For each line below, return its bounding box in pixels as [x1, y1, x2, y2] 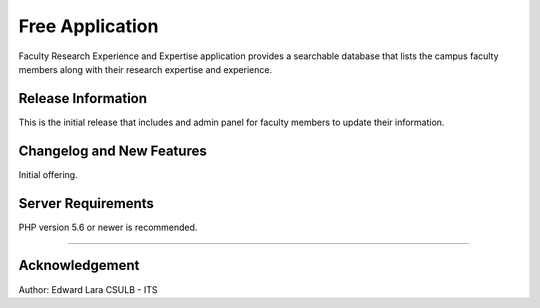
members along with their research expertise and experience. [18, 63, 273, 75]
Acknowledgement [18, 257, 140, 274]
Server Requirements [18, 195, 155, 212]
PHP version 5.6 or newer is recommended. [18, 221, 198, 233]
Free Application [18, 15, 159, 37]
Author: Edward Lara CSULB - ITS [18, 283, 158, 295]
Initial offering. [18, 168, 79, 180]
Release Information [18, 90, 148, 107]
